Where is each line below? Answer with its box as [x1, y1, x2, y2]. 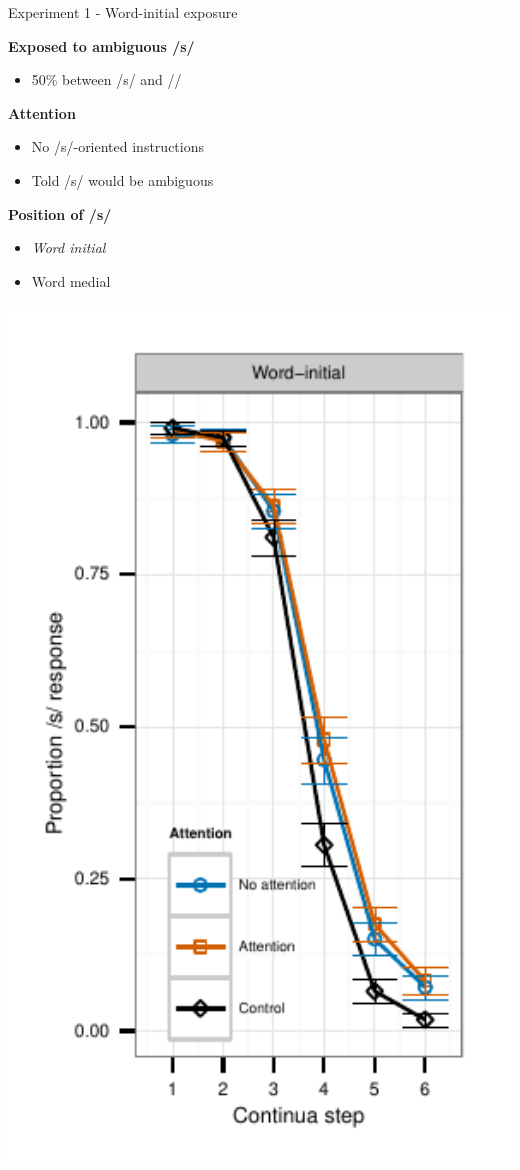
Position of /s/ [8, 203, 112, 224]
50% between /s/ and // [31, 69, 182, 90]
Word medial [31, 270, 111, 291]
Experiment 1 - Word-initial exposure [8, 2, 238, 22]
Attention [8, 102, 76, 123]
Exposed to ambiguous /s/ [8, 35, 195, 56]
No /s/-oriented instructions [31, 136, 204, 157]
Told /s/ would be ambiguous [31, 169, 214, 190]
